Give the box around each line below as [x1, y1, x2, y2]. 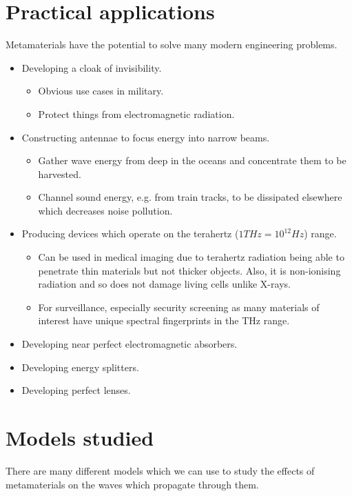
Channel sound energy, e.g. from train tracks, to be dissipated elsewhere [38, 190, 342, 204]
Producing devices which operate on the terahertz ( [21, 226, 239, 241]
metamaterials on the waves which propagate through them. [6, 477, 259, 491]
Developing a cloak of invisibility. [21, 60, 162, 75]
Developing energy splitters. [21, 359, 139, 374]
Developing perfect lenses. [21, 383, 131, 397]
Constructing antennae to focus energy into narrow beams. [21, 130, 270, 144]
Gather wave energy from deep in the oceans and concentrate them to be [38, 153, 346, 168]
